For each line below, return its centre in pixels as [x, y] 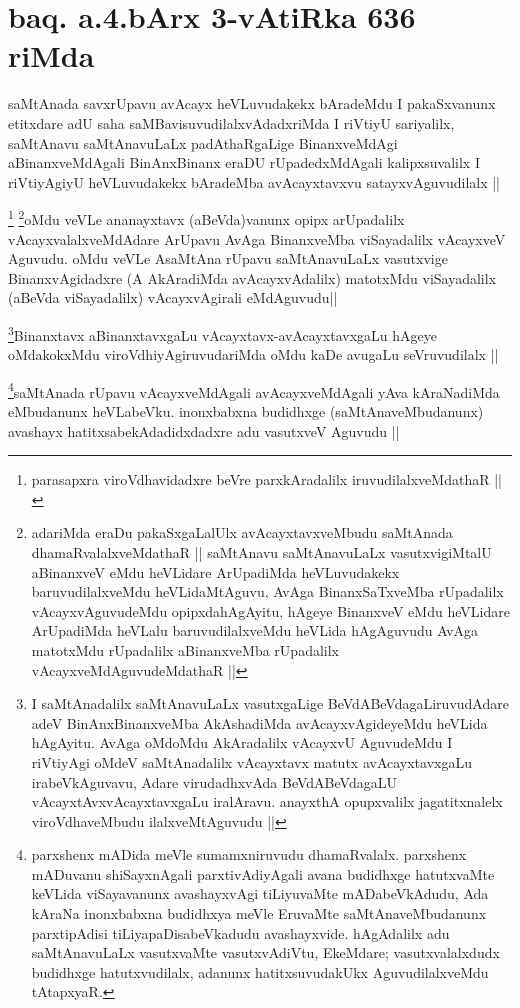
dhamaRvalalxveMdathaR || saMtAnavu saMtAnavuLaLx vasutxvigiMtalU [261, 551]
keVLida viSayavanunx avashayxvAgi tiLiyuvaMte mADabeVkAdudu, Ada [260, 893]
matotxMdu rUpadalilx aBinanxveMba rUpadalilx [185, 649]
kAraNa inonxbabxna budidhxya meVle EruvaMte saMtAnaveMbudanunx [259, 913]
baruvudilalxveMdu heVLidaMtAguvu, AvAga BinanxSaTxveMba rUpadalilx [267, 591]
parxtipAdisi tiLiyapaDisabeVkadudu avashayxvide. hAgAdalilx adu [240, 932]
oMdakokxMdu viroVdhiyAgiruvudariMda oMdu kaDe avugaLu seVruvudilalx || [253, 354]
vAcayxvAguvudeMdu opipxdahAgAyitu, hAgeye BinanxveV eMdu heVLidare [270, 610]
